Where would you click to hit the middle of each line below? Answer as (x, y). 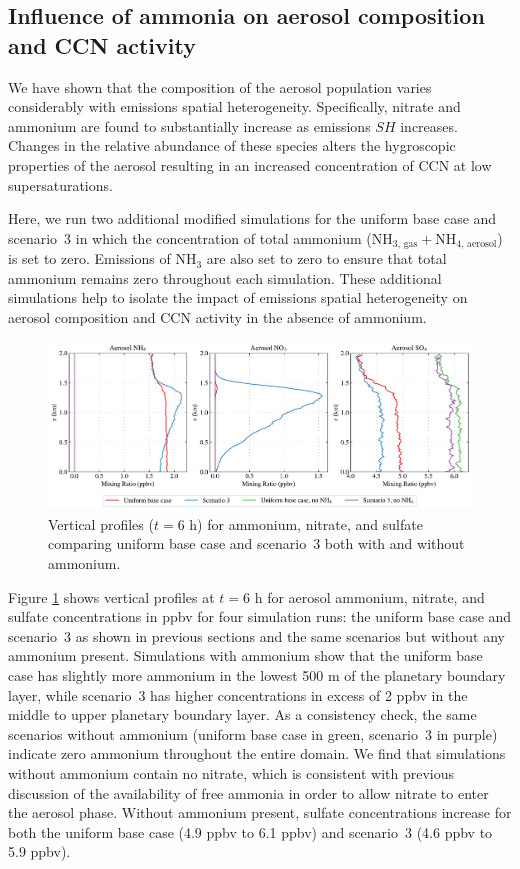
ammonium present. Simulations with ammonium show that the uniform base (245, 655)
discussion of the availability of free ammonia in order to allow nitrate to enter (248, 792)
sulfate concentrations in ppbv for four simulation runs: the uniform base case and (260, 616)
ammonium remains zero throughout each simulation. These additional (225, 277)
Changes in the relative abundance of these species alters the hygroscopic (232, 145)
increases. (429, 125)
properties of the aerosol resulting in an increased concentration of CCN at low (250, 164)
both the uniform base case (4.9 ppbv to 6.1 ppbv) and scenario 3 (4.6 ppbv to (250, 831)
